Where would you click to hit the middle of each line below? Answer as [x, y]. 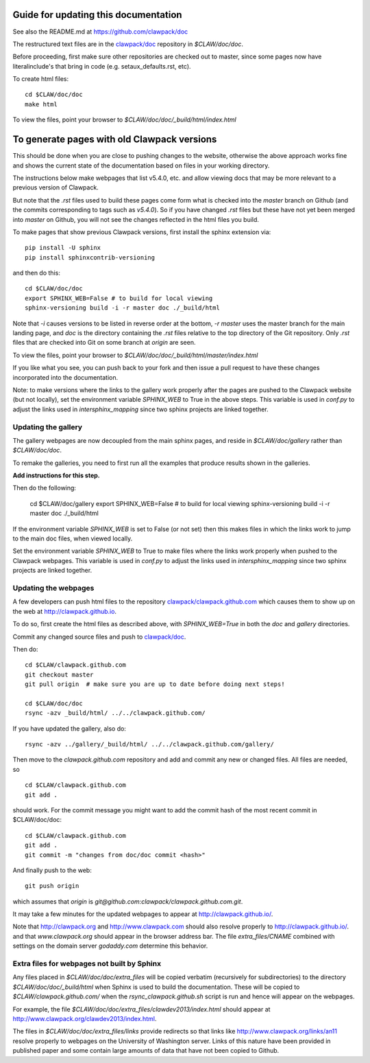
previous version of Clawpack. [56, 187]
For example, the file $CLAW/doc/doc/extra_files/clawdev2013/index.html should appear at [141, 1009]
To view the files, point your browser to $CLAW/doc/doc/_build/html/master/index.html [135, 355]
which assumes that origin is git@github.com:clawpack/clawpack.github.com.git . [128, 901]
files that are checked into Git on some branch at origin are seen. [104, 343]
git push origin [52, 886]
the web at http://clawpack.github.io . [64, 611]
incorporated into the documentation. [65, 377]
